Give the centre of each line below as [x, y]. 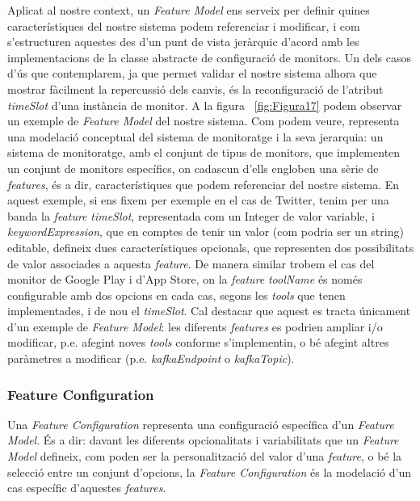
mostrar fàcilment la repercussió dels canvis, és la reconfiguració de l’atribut [195, 88]
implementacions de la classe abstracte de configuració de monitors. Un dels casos [209, 57]
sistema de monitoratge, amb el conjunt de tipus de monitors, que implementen [204, 152]
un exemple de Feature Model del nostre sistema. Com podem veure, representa [204, 121]
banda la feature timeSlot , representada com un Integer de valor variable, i [191, 215]
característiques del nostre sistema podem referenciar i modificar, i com [184, 25]
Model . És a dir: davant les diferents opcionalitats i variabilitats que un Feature [203, 440]
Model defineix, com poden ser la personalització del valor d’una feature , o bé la [205, 456]
